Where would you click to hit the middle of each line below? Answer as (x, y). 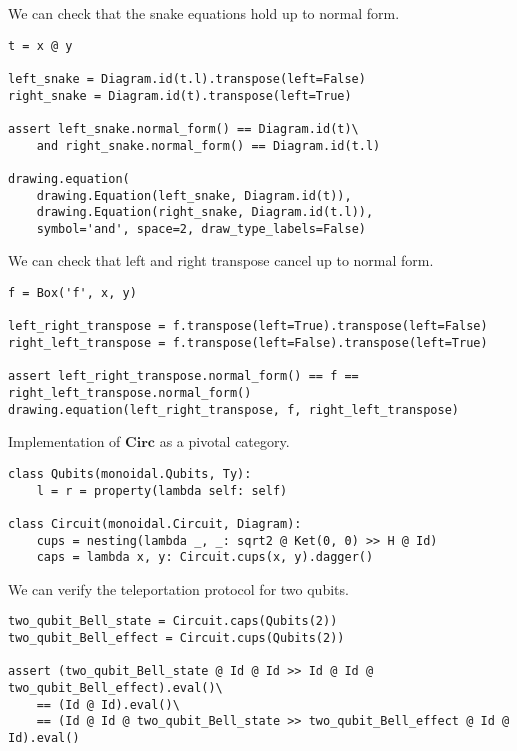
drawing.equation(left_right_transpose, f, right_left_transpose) (234, 409)
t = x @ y (40, 45)
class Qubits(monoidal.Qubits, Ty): (130, 473)
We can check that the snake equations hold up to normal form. (204, 13)
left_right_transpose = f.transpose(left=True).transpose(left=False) (248, 326)
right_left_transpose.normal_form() (130, 393)
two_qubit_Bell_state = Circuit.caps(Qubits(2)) (173, 621)
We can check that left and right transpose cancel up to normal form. (221, 260)
